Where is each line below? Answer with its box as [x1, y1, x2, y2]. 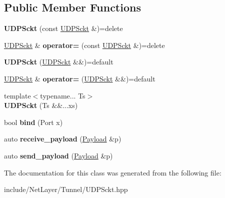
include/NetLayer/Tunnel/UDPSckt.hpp [4, 184, 128, 194]
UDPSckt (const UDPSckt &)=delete [4, 23, 123, 33]
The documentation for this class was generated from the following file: [4, 167, 221, 177]
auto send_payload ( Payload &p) [4, 150, 113, 160]
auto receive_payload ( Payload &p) [4, 133, 121, 144]
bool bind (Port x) [4, 116, 63, 127]
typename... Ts [40, 90, 85, 100]
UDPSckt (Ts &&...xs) [4, 100, 78, 110]
